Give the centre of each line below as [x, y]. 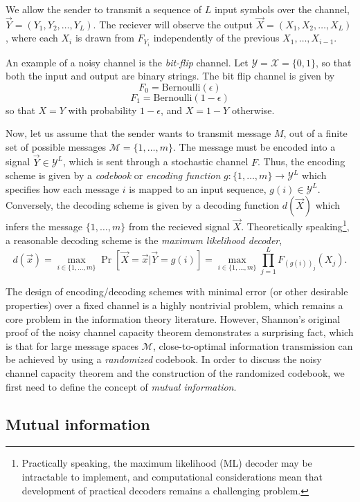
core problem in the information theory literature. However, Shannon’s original [173, 318]
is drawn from [105, 38]
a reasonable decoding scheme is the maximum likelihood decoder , [144, 240]
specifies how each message [62, 188]
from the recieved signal [179, 226]
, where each [32, 38]
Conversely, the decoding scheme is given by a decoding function [142, 205]
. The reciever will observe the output [173, 24]
